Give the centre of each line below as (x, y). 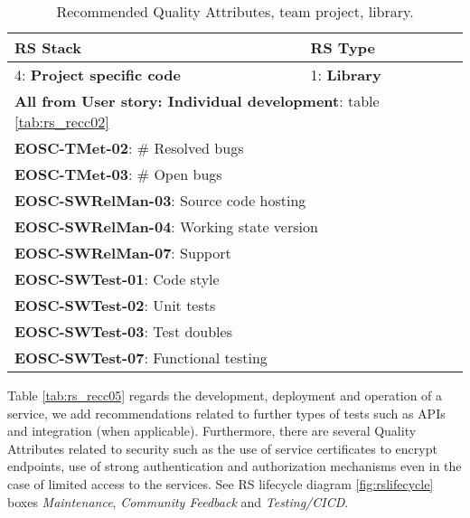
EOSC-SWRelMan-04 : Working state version (166, 226)
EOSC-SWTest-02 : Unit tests (115, 305)
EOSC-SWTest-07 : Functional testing (141, 358)
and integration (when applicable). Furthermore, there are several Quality (212, 431)
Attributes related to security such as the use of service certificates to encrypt (222, 448)
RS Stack (48, 47)
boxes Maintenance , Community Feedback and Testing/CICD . (178, 501)
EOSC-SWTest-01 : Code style (117, 279)
